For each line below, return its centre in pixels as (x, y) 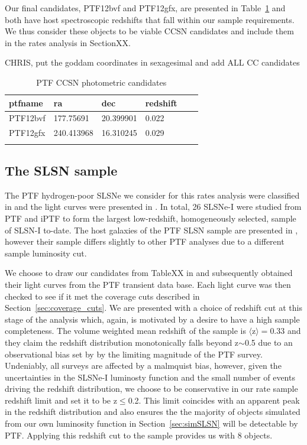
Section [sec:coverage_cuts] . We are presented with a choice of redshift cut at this (153, 308)
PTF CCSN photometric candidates (101, 82)
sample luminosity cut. (46, 253)
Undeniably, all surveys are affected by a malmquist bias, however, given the (143, 366)
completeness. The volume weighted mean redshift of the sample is (125, 331)
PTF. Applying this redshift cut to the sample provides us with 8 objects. (139, 435)
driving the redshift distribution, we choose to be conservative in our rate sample (151, 389)
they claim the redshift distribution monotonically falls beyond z (122, 342)
